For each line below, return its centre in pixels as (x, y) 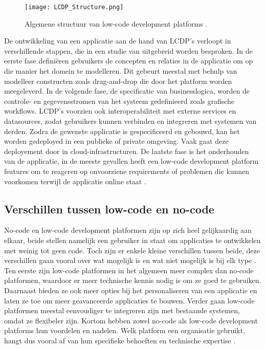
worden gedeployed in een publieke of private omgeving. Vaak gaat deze (116, 141)
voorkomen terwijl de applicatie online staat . (75, 181)
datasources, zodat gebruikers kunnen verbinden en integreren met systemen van (130, 121)
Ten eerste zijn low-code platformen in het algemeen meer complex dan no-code (129, 270)
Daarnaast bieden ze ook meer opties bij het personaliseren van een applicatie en (131, 290)
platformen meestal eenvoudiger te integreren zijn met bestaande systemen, (122, 310)
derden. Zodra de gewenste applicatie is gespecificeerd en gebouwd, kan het (122, 131)
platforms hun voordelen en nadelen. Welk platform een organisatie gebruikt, (125, 330)
